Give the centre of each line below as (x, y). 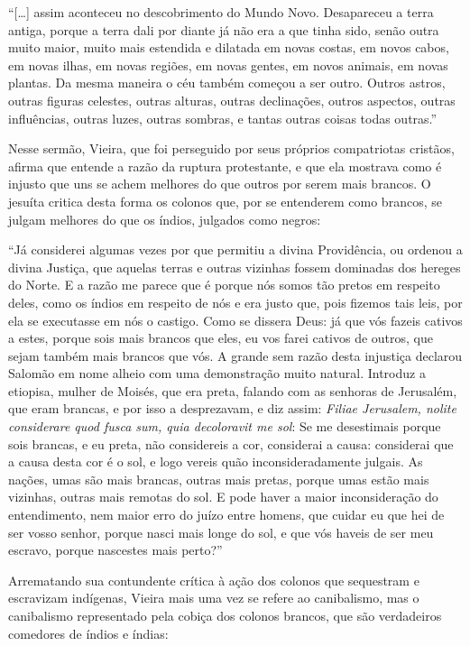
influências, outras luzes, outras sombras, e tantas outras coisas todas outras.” (223, 118)
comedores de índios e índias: (88, 633)
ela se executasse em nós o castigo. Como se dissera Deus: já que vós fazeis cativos (235, 320)
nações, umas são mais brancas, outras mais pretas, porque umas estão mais (219, 479)
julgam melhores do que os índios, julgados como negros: (165, 219)
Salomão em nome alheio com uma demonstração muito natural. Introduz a (217, 373)
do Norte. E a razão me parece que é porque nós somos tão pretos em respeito (224, 285)
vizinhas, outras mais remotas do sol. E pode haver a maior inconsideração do (223, 497)
